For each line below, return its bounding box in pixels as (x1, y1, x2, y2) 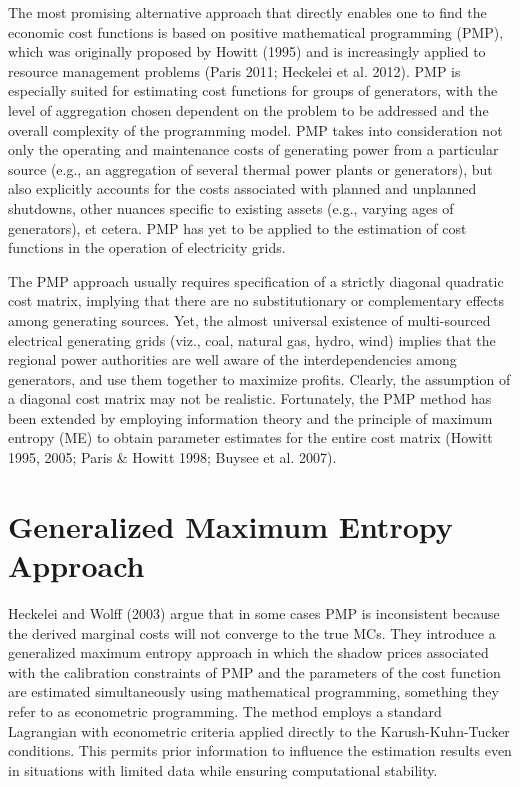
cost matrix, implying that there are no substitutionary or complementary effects (8, 290, 504, 311)
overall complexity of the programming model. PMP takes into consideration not (8, 119, 503, 140)
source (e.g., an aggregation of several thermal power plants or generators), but (8, 158, 493, 179)
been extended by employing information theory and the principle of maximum (8, 407, 493, 428)
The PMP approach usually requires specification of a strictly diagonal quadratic (8, 270, 504, 291)
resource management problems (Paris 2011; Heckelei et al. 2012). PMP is (8, 60, 461, 81)
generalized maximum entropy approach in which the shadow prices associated (8, 642, 489, 663)
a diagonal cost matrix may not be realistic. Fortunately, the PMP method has (8, 388, 492, 409)
